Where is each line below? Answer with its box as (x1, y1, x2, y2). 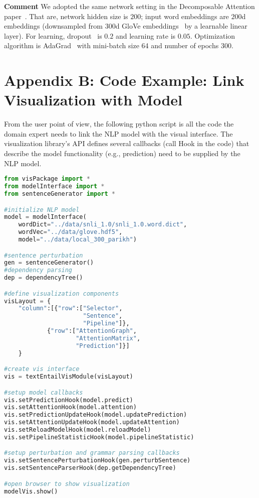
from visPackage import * (4, 175, 90, 183)
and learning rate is (115, 30, 176, 41)
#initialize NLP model (4, 206, 80, 213)
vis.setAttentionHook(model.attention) (4, 404, 137, 411)
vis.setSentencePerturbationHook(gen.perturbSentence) (4, 457, 191, 464)
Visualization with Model (4, 89, 182, 110)
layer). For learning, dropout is (4, 30, 102, 41)
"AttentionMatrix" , (76, 334, 141, 342)
